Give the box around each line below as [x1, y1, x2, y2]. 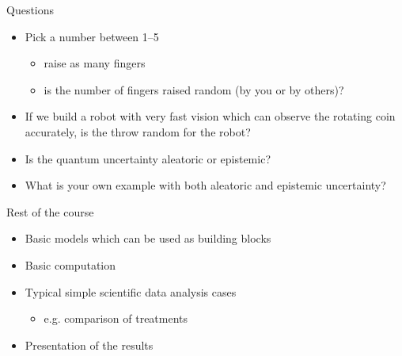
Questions [6, 2, 55, 17]
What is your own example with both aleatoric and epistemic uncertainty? [25, 177, 386, 193]
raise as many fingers [44, 55, 146, 71]
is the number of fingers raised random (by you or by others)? [44, 81, 344, 98]
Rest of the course [6, 203, 94, 220]
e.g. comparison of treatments [44, 310, 188, 327]
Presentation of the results [25, 336, 154, 353]
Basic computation [25, 256, 116, 273]
